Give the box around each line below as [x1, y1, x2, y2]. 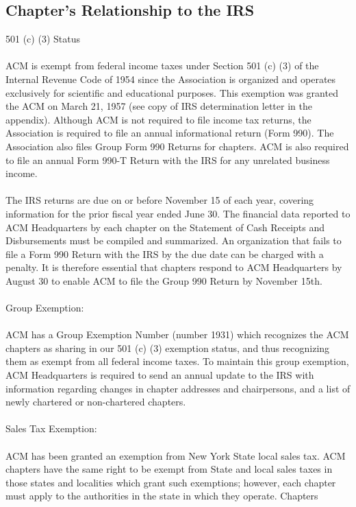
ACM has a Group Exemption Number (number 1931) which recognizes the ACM [5, 327, 349, 342]
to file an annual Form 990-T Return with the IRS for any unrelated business [5, 152, 330, 167]
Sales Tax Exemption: [5, 421, 97, 436]
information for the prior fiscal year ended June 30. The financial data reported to [5, 206, 351, 220]
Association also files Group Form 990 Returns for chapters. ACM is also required [5, 139, 349, 153]
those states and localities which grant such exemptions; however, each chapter [5, 475, 336, 489]
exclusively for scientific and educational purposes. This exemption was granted [5, 85, 338, 99]
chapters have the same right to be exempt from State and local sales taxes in [5, 462, 333, 476]
